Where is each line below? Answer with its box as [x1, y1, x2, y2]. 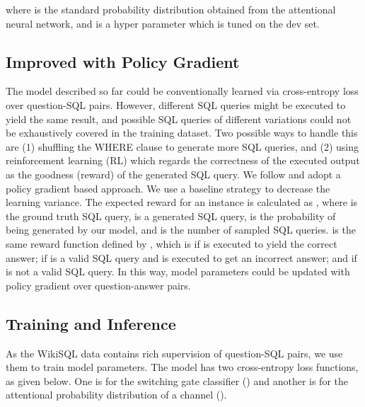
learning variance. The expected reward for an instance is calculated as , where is [6, 195, 358, 210]
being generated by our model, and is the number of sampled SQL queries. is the [6, 222, 356, 237]
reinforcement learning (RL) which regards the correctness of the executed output [6, 153, 360, 168]
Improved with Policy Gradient [6, 50, 240, 72]
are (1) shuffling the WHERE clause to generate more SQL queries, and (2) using [6, 139, 359, 154]
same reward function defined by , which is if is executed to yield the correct [6, 236, 337, 251]
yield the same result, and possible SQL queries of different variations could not [6, 111, 352, 126]
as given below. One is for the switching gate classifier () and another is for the [6, 373, 348, 388]
